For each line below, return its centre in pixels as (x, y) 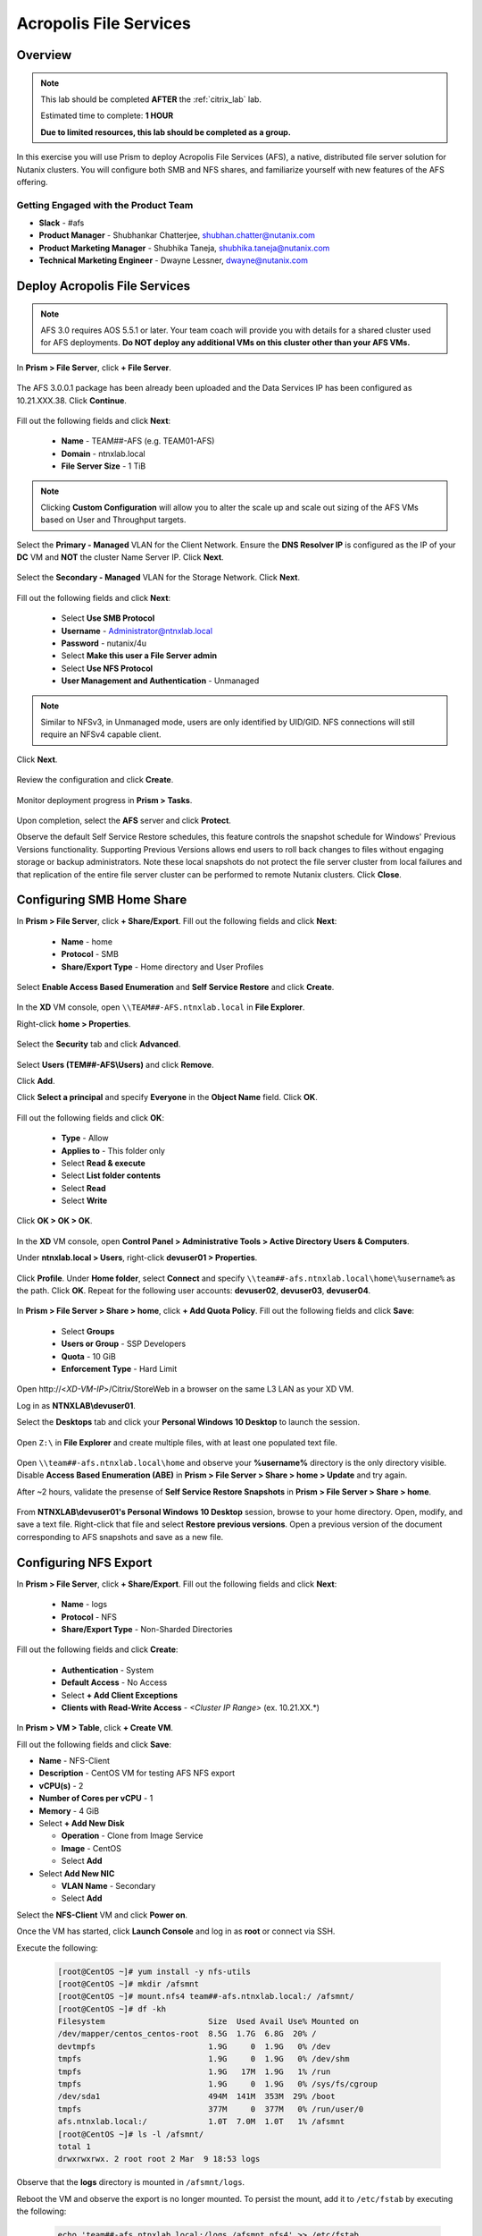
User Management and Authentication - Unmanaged (160, 681)
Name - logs (84, 1605)
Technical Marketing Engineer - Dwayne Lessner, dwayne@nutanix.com (173, 260)
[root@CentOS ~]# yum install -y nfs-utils (154, 1971)
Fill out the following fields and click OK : (91, 1117)
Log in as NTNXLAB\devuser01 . (76, 1405)
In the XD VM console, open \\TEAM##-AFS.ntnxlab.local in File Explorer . (161, 1007)
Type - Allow (85, 1138)
